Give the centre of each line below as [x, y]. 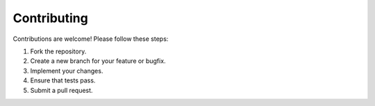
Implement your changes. [67, 71]
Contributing [50, 18]
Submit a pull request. [61, 90]
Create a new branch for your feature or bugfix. [98, 61]
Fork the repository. [58, 51]
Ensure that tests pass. [63, 80]
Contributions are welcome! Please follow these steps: [91, 39]
